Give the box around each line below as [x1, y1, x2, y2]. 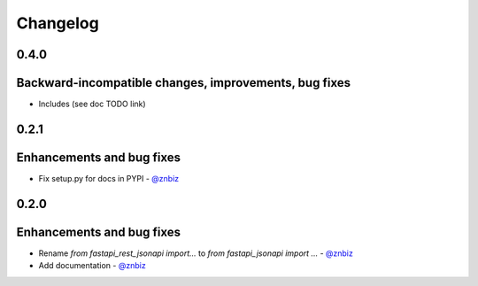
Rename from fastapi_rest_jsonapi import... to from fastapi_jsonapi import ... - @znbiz [38, 248, 353, 259]
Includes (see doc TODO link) [38, 98, 146, 110]
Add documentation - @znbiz [38, 260, 146, 271]
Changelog [16, 13, 99, 33]
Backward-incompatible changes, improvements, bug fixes [16, 75, 351, 90]
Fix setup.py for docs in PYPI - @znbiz [38, 174, 180, 183]
